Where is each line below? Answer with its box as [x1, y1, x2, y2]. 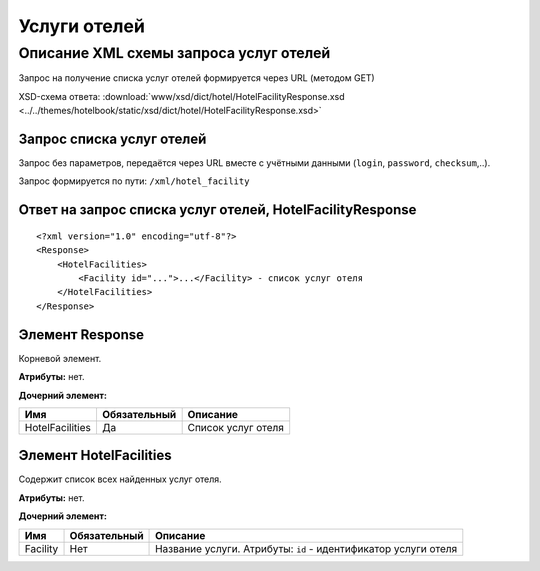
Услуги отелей [18, 15, 145, 37]
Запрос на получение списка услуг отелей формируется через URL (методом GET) [18, 72, 375, 84]
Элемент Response [18, 326, 145, 343]
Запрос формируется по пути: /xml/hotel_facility [18, 175, 250, 187]
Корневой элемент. [18, 352, 102, 364]
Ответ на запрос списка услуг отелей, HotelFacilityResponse [18, 201, 417, 219]
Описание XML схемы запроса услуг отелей [18, 44, 331, 62]
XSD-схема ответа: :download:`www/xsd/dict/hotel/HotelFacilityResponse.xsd [18, 90, 345, 102]
